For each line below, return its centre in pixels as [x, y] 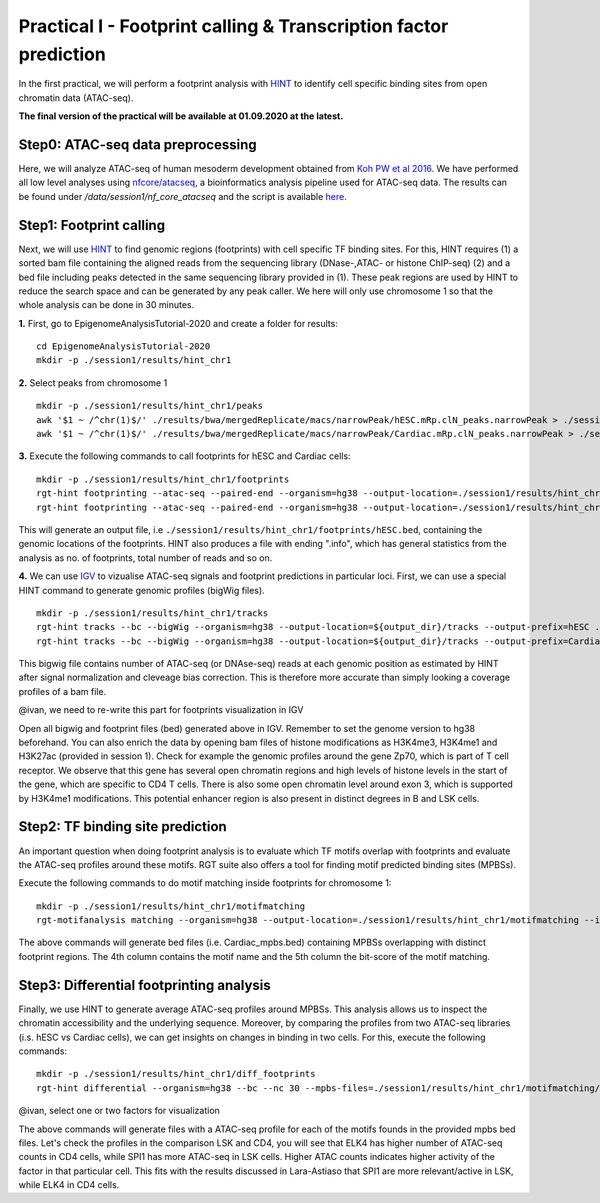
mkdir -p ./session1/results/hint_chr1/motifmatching [170, 906]
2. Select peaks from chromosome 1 [93, 382]
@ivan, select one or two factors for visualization [119, 1111]
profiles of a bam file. [62, 691]
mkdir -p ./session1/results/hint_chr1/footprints [163, 479]
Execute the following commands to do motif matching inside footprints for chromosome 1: [205, 883]
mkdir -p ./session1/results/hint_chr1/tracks [152, 613]
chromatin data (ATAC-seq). [76, 97]
